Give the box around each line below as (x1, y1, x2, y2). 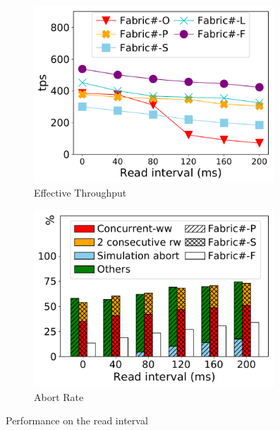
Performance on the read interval (6, 413, 148, 428)
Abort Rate (34, 389, 84, 404)
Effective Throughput (34, 185, 127, 200)
